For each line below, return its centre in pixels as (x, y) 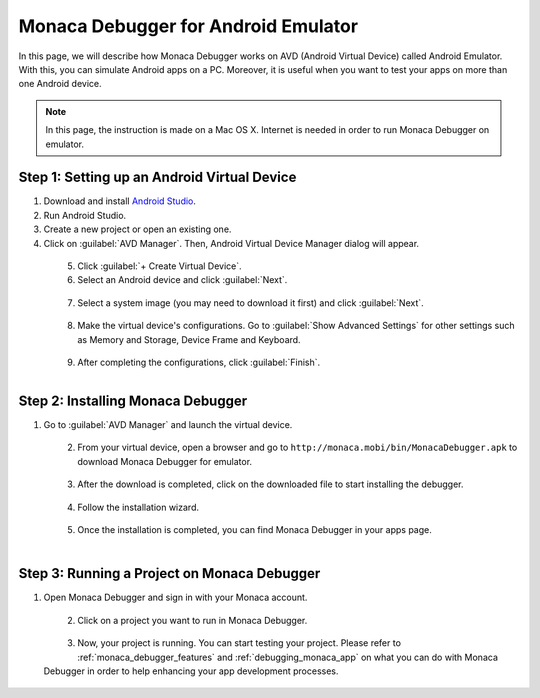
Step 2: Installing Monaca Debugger (133, 400)
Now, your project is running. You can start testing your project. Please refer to (239, 643)
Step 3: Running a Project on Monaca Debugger (169, 573)
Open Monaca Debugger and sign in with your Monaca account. (175, 597)
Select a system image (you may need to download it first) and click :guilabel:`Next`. (250, 302)
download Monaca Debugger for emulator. (165, 461)
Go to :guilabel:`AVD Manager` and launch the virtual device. (168, 425)
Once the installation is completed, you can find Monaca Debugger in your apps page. (254, 529)
